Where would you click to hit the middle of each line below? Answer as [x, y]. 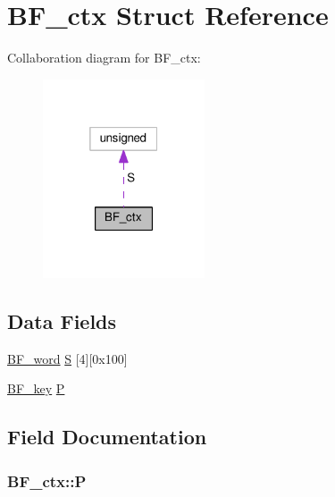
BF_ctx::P [47, 480]
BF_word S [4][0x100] [67, 358]
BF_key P [36, 388]
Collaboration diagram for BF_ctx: [104, 58]
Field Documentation [107, 437]
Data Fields [62, 320]
